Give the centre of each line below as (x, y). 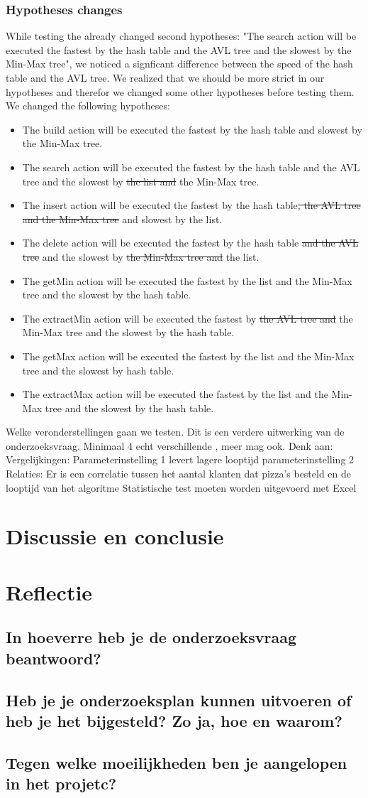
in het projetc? (61, 783)
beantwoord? (54, 658)
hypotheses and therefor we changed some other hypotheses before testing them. (180, 91)
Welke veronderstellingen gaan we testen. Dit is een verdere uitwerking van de (175, 432)
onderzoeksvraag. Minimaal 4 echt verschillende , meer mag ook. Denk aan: (169, 445)
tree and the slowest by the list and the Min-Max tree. (141, 181)
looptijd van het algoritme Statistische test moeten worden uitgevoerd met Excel (181, 487)
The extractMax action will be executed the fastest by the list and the (175, 394)
